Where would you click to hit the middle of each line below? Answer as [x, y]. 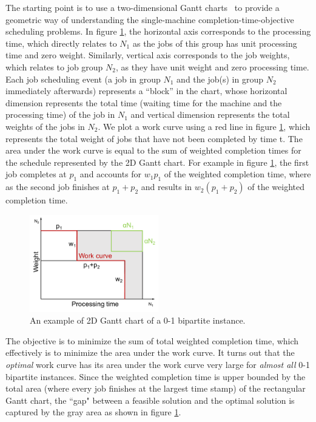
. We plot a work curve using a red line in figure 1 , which [204, 126]
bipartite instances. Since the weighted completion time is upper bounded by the [156, 376]
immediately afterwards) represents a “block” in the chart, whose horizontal [146, 91]
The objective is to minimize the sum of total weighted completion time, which [152, 340]
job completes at [36, 174]
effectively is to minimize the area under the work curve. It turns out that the [150, 352]
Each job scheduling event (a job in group [83, 79]
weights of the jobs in [45, 126]
